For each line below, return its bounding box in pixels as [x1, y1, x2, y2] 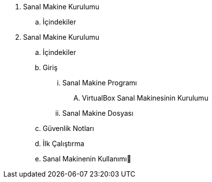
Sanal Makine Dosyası [62, 109, 133, 117]
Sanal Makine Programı [62, 78, 137, 87]
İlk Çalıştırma [43, 139, 84, 148]
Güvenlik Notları [43, 124, 94, 132]
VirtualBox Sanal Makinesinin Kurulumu [82, 94, 209, 102]
